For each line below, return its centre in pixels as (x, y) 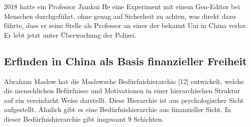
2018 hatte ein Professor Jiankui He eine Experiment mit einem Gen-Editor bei (122, 6)
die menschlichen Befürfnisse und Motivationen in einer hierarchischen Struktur (122, 91)
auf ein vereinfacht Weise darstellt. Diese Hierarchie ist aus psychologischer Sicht (124, 100)
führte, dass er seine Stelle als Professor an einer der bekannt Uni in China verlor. (126, 25)
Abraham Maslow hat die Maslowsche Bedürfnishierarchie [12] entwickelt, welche (124, 81)
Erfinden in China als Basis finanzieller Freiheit (125, 61)
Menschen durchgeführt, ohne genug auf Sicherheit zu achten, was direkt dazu (120, 16)
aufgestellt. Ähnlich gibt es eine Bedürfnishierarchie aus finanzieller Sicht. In (117, 109)
